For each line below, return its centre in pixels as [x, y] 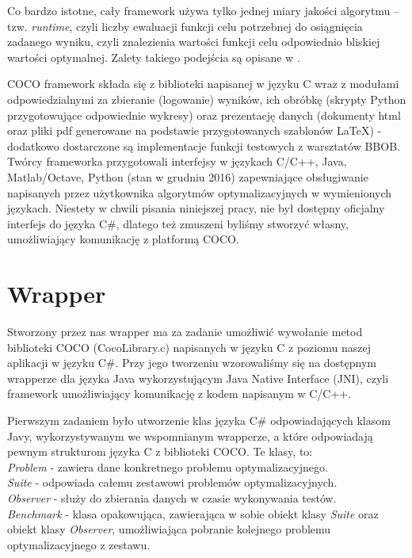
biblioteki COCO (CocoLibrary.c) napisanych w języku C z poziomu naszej [189, 347]
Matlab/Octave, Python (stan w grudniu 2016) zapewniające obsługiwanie [188, 176]
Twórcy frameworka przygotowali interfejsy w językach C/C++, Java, [177, 161]
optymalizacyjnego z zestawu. [79, 544]
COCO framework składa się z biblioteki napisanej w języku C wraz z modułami [203, 84]
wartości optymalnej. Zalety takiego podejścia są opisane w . [154, 57]
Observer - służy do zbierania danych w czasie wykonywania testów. [172, 497]
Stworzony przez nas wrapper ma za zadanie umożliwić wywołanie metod [185, 332]
